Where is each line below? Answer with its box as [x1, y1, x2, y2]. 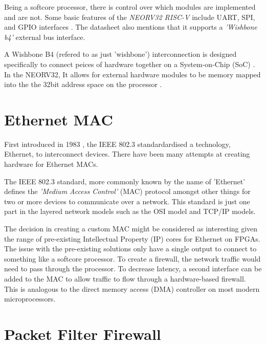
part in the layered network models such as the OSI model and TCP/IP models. [4, 206, 256, 217]
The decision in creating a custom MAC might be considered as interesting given [4, 223, 258, 234]
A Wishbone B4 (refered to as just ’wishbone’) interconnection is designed [4, 49, 237, 59]
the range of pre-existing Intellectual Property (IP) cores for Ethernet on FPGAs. [4, 233, 260, 244]
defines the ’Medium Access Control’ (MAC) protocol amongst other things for [4, 186, 251, 197]
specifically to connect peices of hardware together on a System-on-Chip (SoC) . [4, 58, 255, 69]
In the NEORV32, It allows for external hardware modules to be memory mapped [4, 69, 261, 79]
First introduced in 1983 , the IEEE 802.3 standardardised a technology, [4, 138, 231, 149]
